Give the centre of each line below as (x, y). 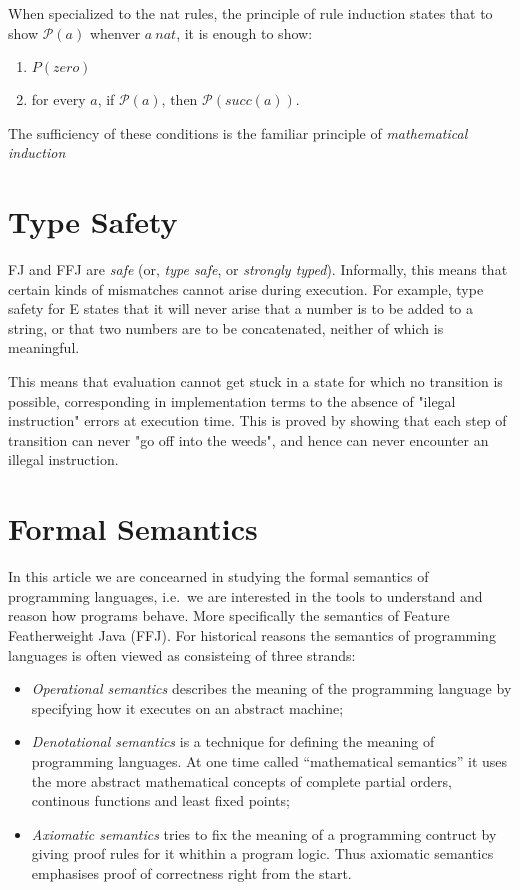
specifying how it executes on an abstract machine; (187, 707)
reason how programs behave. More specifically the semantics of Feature (229, 615)
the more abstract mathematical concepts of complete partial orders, (241, 780)
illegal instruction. (63, 459)
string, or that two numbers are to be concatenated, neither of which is (226, 327)
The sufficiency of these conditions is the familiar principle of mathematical (238, 132)
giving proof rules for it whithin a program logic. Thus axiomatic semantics (262, 853)
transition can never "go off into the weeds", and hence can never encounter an (248, 439)
